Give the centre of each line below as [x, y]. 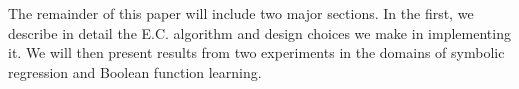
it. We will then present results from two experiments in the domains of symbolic [256, 52]
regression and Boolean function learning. [135, 71]
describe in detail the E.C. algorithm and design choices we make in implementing [259, 32]
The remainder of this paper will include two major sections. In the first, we [241, 13]
